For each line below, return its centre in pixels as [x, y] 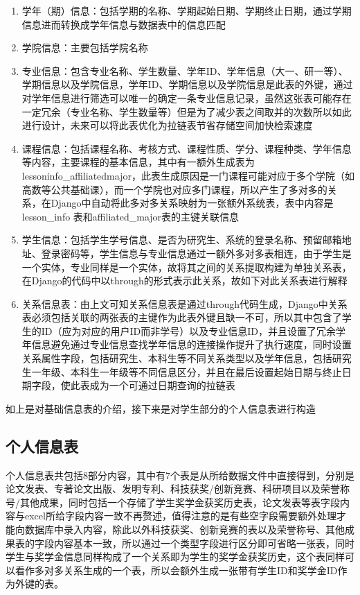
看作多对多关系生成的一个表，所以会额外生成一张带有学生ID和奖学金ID [176, 570]
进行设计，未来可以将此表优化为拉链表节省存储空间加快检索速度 [167, 125]
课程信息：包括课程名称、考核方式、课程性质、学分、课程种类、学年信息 [187, 148]
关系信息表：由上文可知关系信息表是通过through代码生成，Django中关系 [184, 303]
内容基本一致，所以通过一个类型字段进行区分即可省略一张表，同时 [204, 543]
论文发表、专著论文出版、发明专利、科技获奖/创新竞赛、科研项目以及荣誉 [173, 489]
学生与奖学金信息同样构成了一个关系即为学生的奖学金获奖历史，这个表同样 [175, 557]
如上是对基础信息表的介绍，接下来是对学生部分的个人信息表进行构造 [161, 408]
